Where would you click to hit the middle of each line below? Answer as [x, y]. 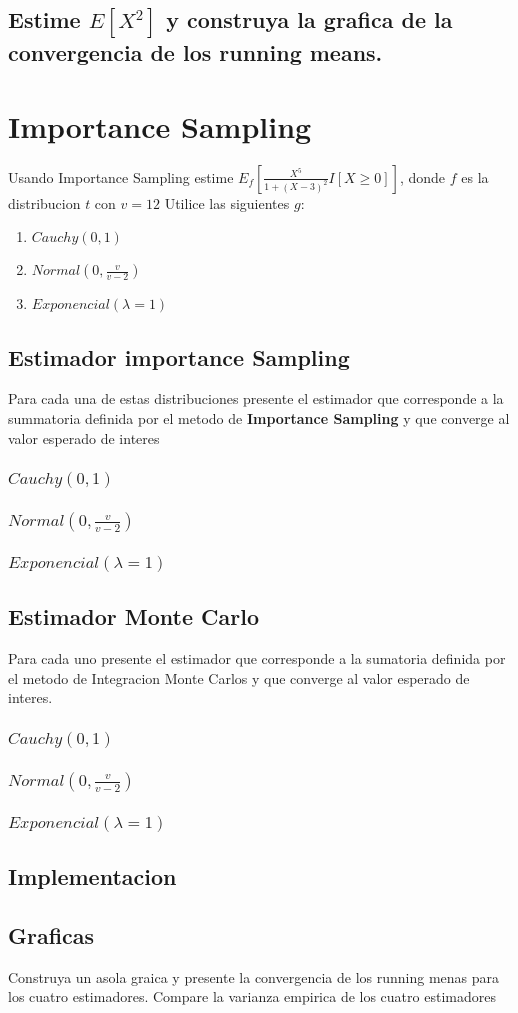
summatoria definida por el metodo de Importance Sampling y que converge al [259, 418]
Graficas [51, 934]
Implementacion [92, 876]
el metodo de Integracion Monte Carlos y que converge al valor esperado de [239, 677]
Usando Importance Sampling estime [121, 176]
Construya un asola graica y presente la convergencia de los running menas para [253, 976]
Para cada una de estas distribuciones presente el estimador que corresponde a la [256, 398]
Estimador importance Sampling [179, 356]
